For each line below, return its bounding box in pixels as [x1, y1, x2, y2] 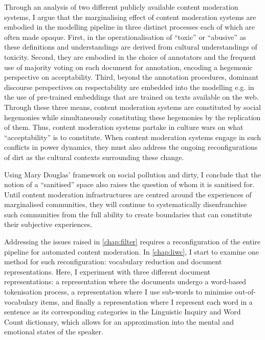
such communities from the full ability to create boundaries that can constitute [4, 209, 252, 219]
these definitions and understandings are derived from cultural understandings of [4, 41, 257, 52]
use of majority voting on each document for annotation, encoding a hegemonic [4, 61, 253, 72]
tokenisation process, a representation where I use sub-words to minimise [4, 286, 233, 297]
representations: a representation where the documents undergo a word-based [4, 276, 247, 287]
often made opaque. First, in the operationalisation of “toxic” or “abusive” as [4, 31, 247, 42]
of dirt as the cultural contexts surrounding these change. [4, 151, 184, 162]
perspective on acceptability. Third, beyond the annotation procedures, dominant [4, 72, 259, 82]
